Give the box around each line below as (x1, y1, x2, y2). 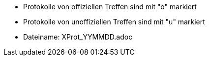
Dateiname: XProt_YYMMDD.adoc (23, 33, 133, 41)
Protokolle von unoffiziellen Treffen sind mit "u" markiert (23, 18, 205, 26)
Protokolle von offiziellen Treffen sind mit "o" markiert (23, 2, 197, 11)
